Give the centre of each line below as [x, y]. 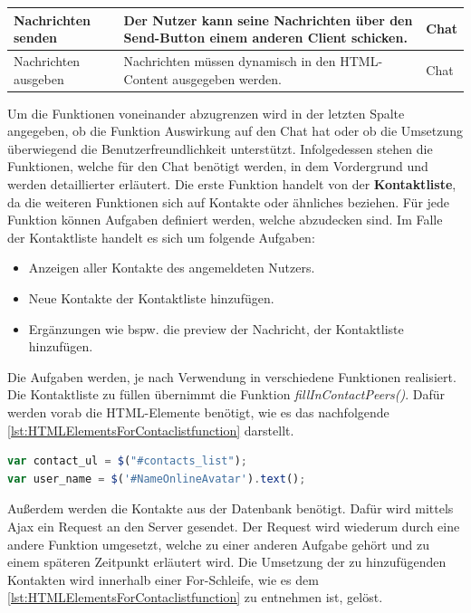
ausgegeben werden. [227, 78]
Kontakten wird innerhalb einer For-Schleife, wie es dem [163, 579]
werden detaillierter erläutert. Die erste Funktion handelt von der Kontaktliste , [232, 184]
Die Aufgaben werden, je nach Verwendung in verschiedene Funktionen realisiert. [232, 376]
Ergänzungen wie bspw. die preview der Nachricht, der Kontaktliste [216, 328]
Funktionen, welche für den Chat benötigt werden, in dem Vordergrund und [218, 166]
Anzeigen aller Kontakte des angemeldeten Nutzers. [172, 268]
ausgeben [39, 78]
